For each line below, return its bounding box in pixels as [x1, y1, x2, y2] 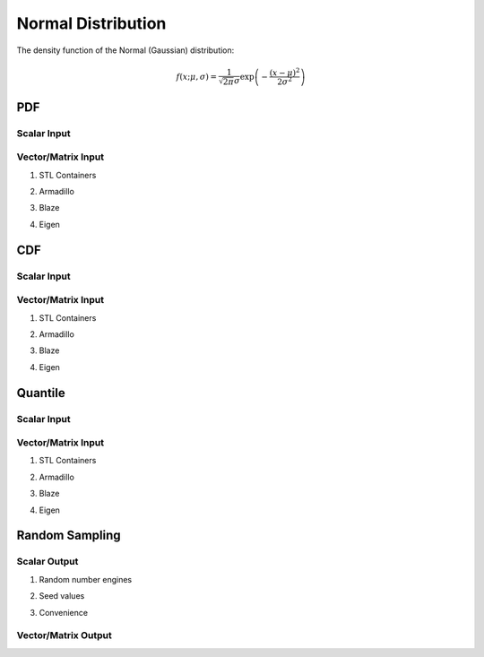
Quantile [16, 385, 66, 401]
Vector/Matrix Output [16, 629, 112, 642]
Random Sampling [16, 528, 121, 543]
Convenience [39, 607, 89, 618]
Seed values [39, 591, 85, 601]
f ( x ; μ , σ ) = [176, 72, 218, 82]
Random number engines [39, 574, 133, 584]
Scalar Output [16, 556, 79, 568]
